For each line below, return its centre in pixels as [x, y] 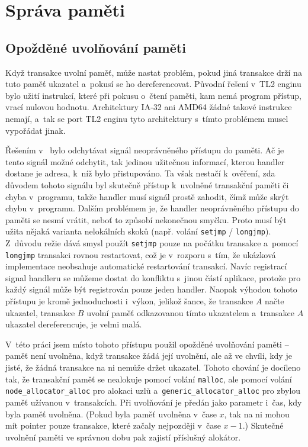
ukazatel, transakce [40, 312]
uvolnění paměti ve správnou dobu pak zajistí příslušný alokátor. [123, 437]
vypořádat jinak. [36, 130]
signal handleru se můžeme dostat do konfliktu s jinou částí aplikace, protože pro [153, 277]
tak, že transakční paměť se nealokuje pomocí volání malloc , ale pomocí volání [149, 379]
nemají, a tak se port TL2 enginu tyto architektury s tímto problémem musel [147, 118]
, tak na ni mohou [257, 414]
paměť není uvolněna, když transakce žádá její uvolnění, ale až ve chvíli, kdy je [149, 356]
